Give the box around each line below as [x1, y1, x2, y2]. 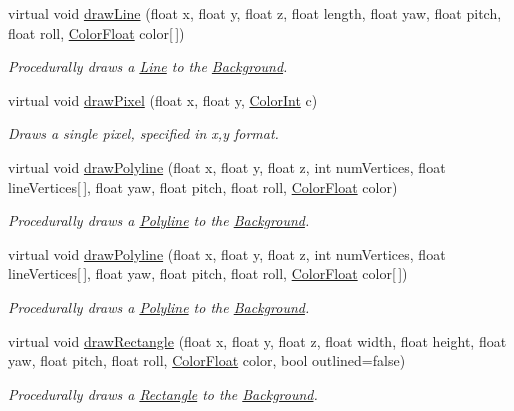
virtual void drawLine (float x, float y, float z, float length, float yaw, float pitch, [8, 3, 502, 23]
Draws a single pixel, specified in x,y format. [8, 123, 279, 144]
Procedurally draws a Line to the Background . [8, 56, 288, 77]
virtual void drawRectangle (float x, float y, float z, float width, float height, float [8, 330, 507, 351]
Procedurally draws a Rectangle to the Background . [8, 383, 318, 404]
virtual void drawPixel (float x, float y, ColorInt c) [8, 89, 318, 110]
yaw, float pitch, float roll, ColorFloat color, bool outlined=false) [8, 350, 406, 371]
